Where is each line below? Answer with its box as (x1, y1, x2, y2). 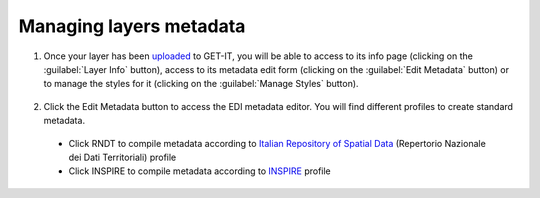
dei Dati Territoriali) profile (68, 151, 177, 163)
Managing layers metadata (18, 15, 246, 37)
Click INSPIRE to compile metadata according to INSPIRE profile (68, 165, 332, 177)
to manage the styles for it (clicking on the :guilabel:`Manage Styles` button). (43, 78, 359, 90)
